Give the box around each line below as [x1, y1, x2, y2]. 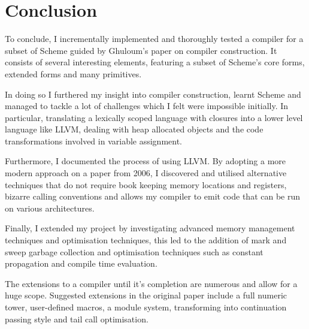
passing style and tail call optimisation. [5, 312, 149, 325]
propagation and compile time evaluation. [5, 257, 157, 270]
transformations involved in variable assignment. [5, 134, 183, 147]
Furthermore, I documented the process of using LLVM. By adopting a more [5, 155, 286, 167]
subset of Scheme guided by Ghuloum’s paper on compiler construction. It [5, 44, 277, 56]
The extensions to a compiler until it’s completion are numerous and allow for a [5, 277, 298, 289]
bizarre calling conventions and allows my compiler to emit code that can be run [5, 190, 301, 203]
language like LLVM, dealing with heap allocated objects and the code [5, 123, 263, 135]
